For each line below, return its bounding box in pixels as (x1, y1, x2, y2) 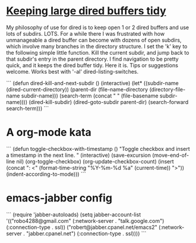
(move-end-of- (152, 152, 189, 159)
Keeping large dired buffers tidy (6, 4, 166, 18)
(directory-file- (149, 86, 186, 93)
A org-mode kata (6, 126, 92, 139)
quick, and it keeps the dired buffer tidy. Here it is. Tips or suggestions (6, 61, 178, 69)
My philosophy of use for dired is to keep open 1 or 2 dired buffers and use (6, 24, 189, 31)
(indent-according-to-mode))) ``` (6, 171, 86, 178)
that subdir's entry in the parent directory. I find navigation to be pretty (6, 55, 179, 62)
